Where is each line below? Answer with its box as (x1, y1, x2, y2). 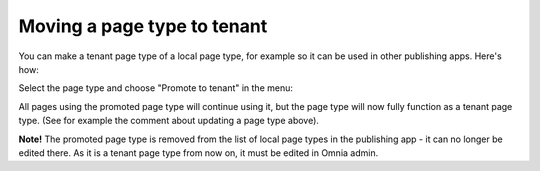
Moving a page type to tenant (18, 15, 268, 37)
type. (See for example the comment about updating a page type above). (18, 115, 320, 127)
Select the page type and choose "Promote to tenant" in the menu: (18, 82, 294, 94)
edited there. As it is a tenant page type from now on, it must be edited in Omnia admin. (18, 146, 379, 159)
